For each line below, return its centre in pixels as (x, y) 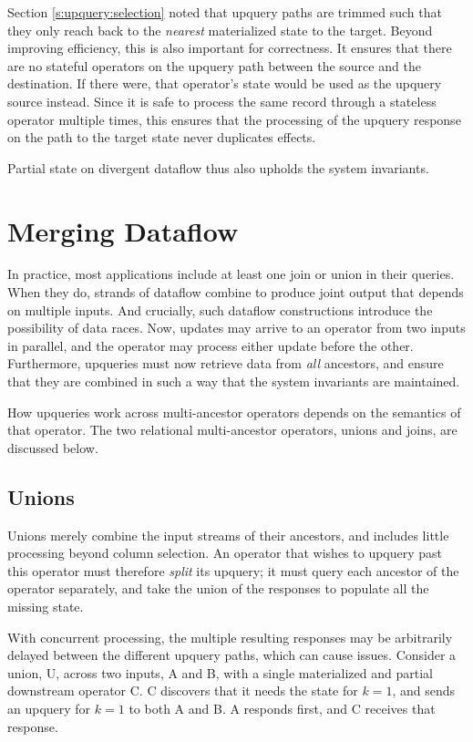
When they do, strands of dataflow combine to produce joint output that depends (236, 292)
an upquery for (49, 708)
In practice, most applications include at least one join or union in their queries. (231, 274)
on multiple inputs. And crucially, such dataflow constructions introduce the (220, 309)
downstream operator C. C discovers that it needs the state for (183, 690)
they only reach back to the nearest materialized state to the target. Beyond (220, 30)
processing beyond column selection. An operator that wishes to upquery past (225, 553)
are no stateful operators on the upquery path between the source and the (214, 65)
